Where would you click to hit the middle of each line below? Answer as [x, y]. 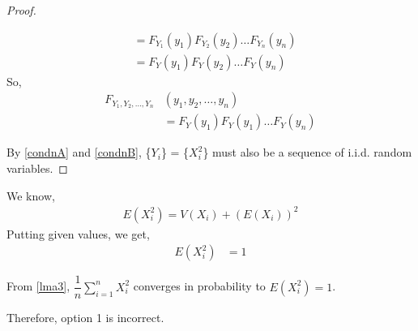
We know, [31, 195]
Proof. [21, 10]
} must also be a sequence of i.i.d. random [307, 152]
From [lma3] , [38, 286]
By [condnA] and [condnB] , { [79, 152]
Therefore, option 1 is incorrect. [85, 318]
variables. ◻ [37, 168]
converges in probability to [199, 286]
